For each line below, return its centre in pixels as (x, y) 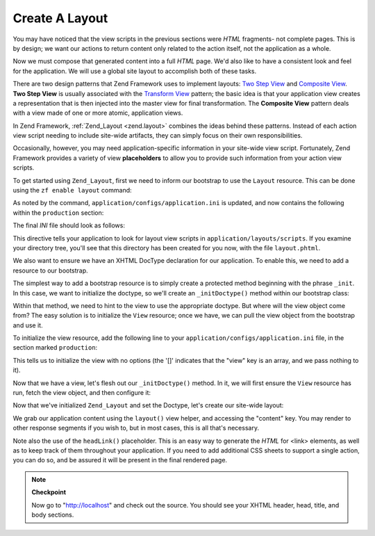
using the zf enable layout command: (72, 190)
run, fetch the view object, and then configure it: (82, 393)
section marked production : (55, 348)
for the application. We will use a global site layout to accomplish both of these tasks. (135, 71)
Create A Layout (60, 18)
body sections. (53, 514)
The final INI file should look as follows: (69, 225)
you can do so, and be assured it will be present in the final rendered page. (120, 460)
